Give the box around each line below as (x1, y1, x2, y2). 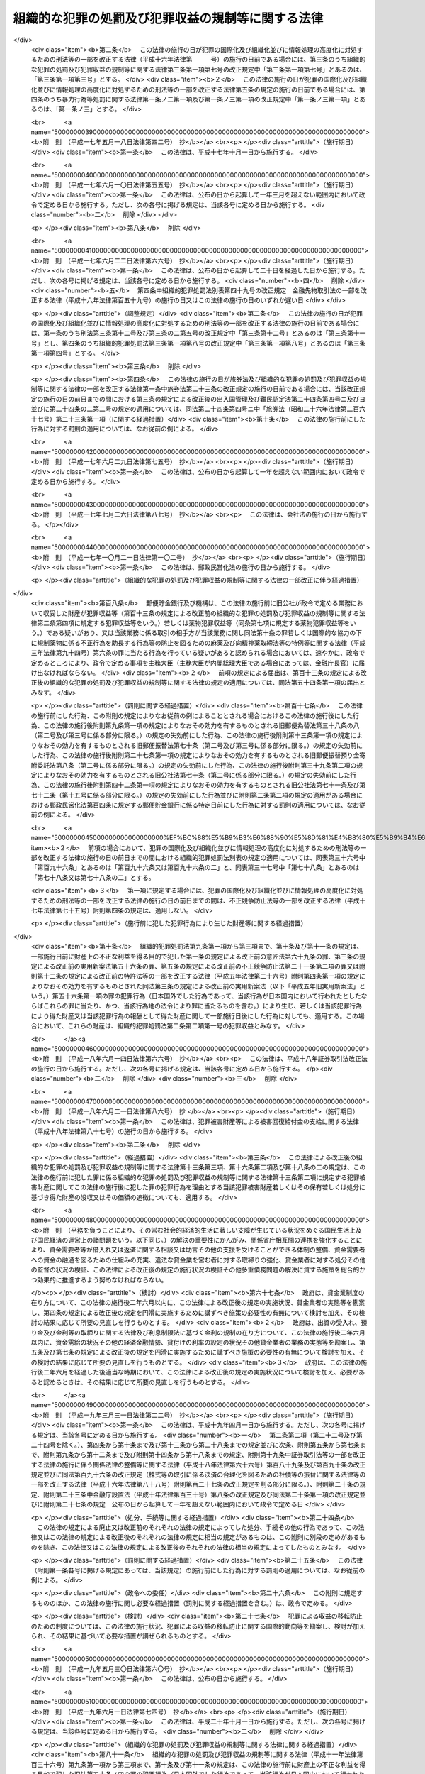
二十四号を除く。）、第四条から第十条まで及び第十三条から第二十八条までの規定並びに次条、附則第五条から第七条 (30, 1440, 360, 1449)
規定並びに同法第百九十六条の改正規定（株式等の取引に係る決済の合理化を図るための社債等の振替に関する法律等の (30, 1470, 366, 1479)
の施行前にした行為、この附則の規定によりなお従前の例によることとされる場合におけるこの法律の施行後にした (30, 711, 353, 720)
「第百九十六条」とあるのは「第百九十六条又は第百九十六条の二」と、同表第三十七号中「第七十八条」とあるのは (30, 863, 360, 872)
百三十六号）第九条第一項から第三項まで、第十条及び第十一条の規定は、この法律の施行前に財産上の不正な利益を (30, 1760, 360, 1768)
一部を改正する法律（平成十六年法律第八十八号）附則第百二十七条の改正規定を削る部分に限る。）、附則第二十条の (30, 1480, 360, 1489)
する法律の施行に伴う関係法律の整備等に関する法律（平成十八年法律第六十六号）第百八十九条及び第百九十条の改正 (30, 1460, 366, 1469)
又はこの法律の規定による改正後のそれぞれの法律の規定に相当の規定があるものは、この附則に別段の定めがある (36, 1533, 360, 1541)
